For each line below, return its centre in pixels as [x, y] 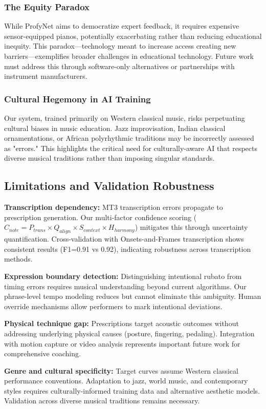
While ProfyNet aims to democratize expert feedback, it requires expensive [122, 26]
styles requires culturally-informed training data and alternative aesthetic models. [132, 390]
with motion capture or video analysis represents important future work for [122, 343]
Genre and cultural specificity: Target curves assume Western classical [121, 370]
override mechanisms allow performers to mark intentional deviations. [113, 306]
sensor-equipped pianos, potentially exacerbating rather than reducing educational [133, 36]
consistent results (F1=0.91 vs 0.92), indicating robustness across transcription [128, 249]
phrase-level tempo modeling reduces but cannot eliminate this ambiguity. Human [133, 296]
